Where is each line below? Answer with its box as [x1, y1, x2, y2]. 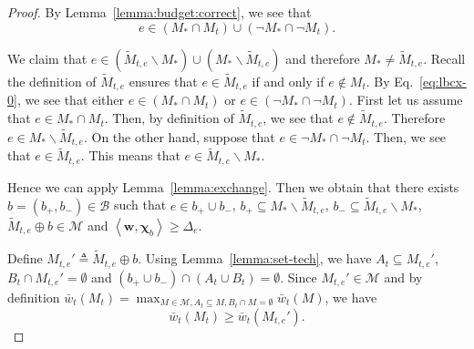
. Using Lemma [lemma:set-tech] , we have [138, 249, 372, 268]
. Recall [423, 48, 466, 67]
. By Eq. [366, 71, 414, 90]
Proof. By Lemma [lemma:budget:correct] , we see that [7, 3, 312, 21]
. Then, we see [366, 127, 447, 146]
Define [7, 249, 43, 268]
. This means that [80, 146, 180, 165]
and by [384, 267, 423, 286]
